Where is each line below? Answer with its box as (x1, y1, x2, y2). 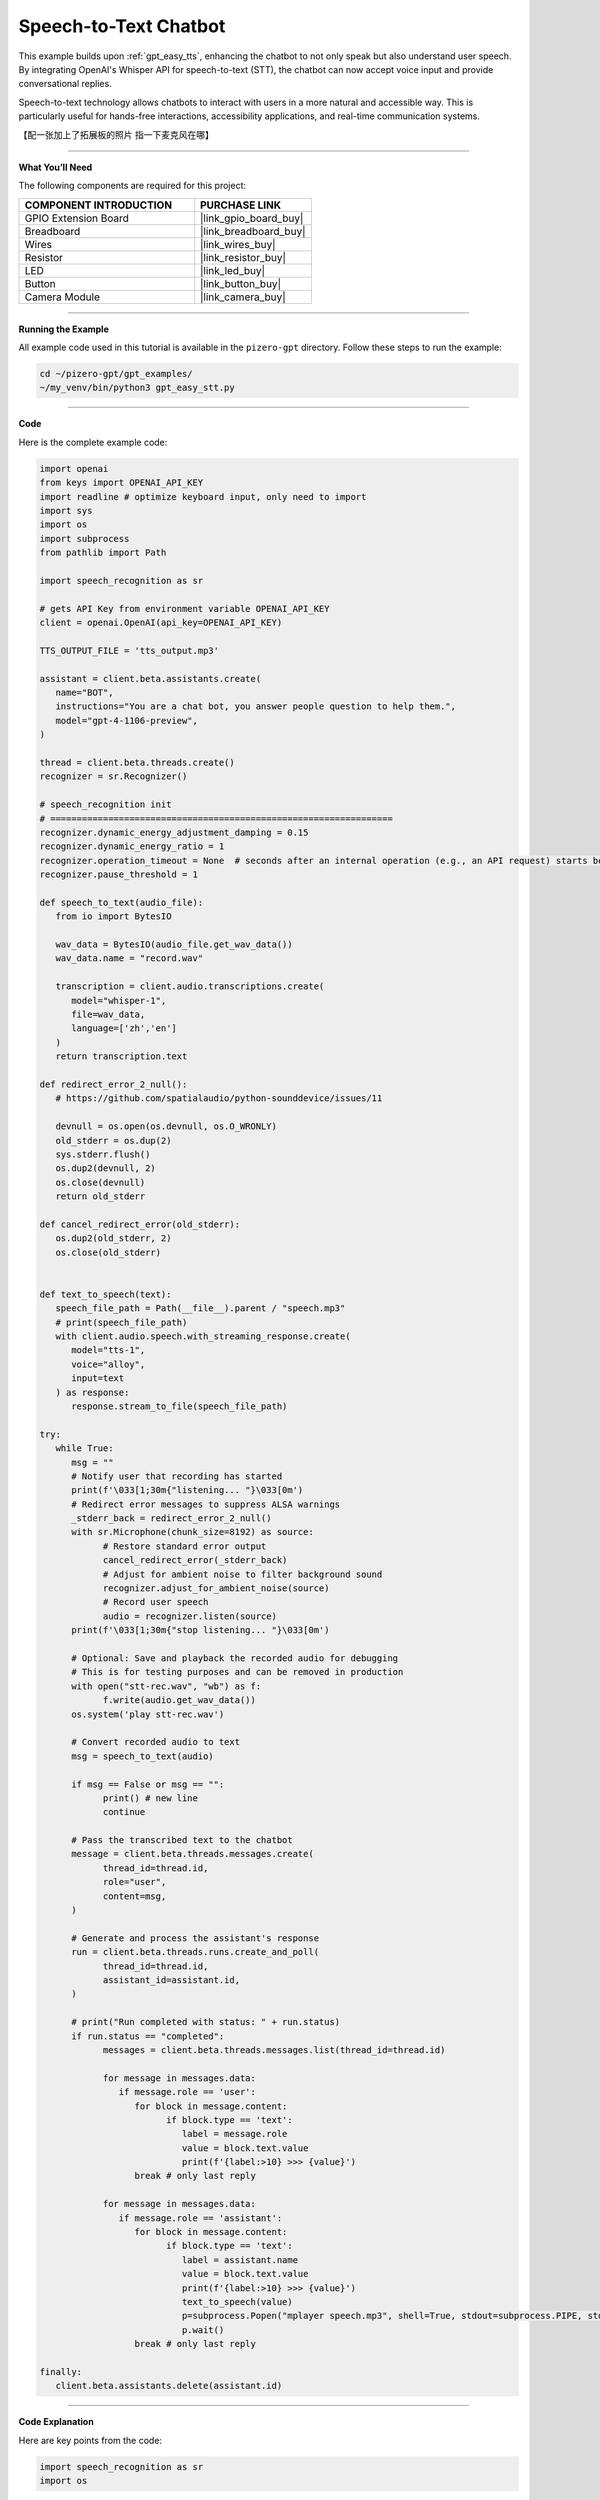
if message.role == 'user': (118, 2086, 257, 2098)
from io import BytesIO (55, 911, 172, 922)
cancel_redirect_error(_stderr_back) (102, 1555, 288, 1566)
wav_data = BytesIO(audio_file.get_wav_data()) (55, 939, 294, 950)
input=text (71, 1373, 125, 1384)
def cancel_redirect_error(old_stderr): (39, 1218, 240, 1230)
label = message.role (181, 2128, 288, 2140)
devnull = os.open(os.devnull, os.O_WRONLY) (55, 1121, 277, 1132)
